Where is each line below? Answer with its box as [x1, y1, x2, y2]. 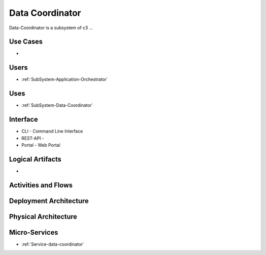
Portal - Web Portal [21, 142, 61, 148]
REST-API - [21, 135, 44, 141]
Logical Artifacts [9, 155, 62, 163]
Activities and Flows [9, 181, 73, 189]
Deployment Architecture [9, 197, 89, 205]
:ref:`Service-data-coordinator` [21, 241, 85, 247]
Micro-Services [9, 228, 59, 237]
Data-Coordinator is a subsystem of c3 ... [9, 25, 93, 31]
